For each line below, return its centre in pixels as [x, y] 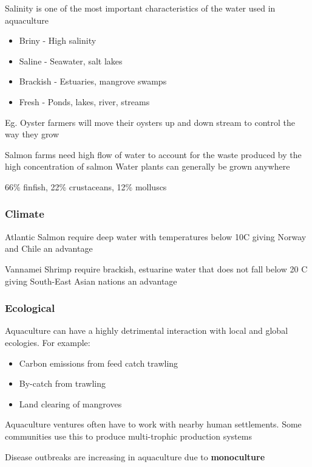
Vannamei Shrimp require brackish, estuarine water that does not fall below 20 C [156, 268]
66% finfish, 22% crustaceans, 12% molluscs [86, 186]
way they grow [32, 134]
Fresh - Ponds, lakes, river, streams [84, 101]
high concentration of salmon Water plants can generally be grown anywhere [148, 166]
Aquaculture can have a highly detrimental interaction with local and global [147, 330]
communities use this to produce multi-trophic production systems [128, 436]
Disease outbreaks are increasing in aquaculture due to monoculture [135, 456]
